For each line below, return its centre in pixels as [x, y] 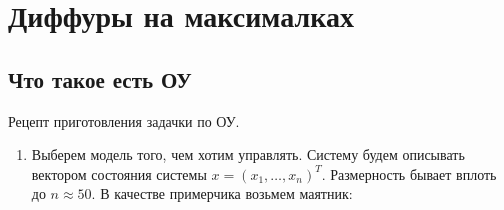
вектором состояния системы [119, 173]
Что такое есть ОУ [100, 78]
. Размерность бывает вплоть [409, 173]
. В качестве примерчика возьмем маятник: [222, 193]
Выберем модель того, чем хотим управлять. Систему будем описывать [248, 154]
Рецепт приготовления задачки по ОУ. [124, 120]
